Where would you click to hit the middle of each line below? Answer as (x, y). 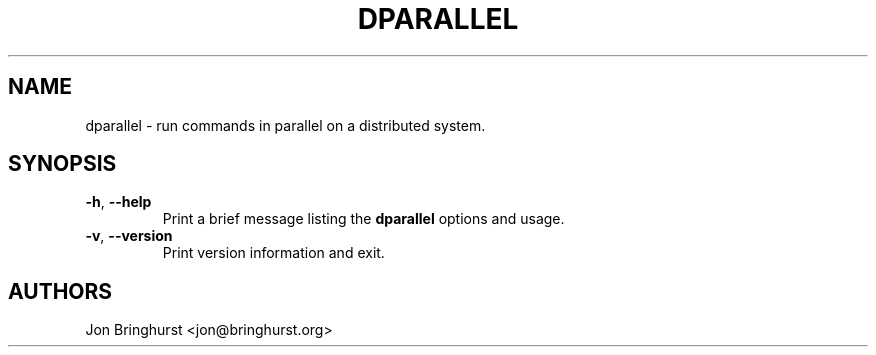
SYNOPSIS (62, 164)
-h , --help (118, 202)
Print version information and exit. (273, 253)
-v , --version (129, 236)
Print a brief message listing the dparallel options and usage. (363, 219)
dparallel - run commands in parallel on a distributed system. (285, 125)
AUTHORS (60, 291)
